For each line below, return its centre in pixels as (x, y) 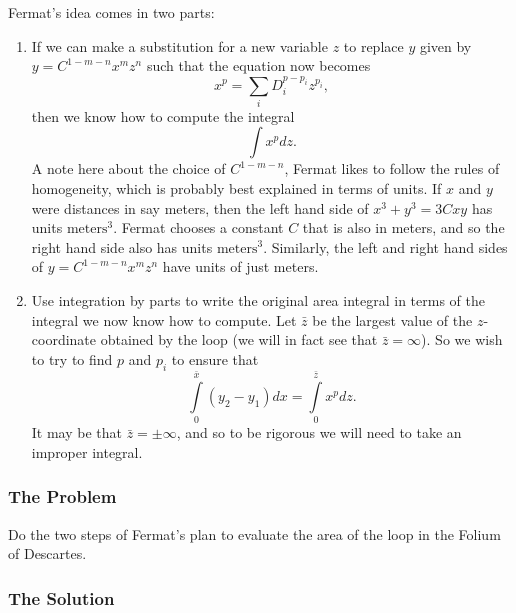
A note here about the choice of (128, 168)
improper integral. (87, 451)
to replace (373, 45)
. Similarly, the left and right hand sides (385, 246)
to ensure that (215, 358)
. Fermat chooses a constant (198, 227)
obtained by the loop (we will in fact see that (239, 339)
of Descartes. (47, 553)
